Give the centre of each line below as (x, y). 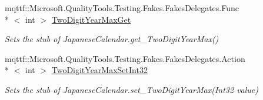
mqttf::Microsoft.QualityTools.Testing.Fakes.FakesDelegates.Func (122, 8)
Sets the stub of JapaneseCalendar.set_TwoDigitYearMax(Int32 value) (132, 89)
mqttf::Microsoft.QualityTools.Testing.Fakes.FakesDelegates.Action (125, 58)
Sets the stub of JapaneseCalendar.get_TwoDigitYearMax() (112, 39)
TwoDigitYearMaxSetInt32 (99, 70)
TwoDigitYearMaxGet (91, 19)
